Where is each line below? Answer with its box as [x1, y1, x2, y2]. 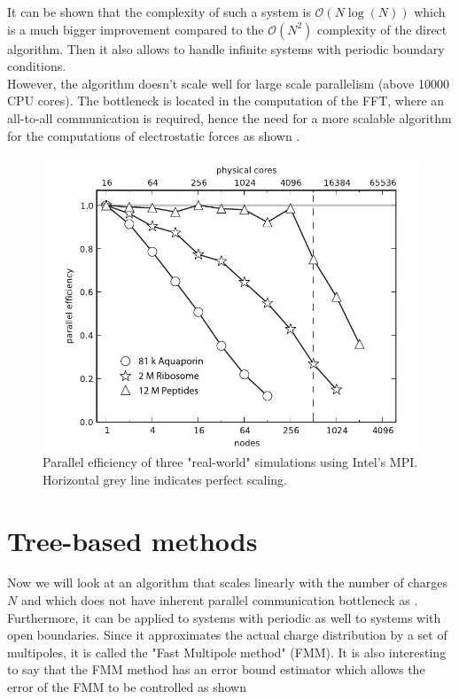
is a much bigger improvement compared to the [7, 19, 264, 38]
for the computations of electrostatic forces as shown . [7, 126, 300, 144]
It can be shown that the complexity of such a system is [7, 3, 311, 20]
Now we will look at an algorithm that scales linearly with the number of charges [7, 573, 447, 592]
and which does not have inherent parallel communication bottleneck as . [20, 591, 418, 610]
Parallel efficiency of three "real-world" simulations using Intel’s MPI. [43, 453, 418, 471]
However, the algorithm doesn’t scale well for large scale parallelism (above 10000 [7, 74, 449, 92]
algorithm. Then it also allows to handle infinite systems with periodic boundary [7, 39, 445, 58]
